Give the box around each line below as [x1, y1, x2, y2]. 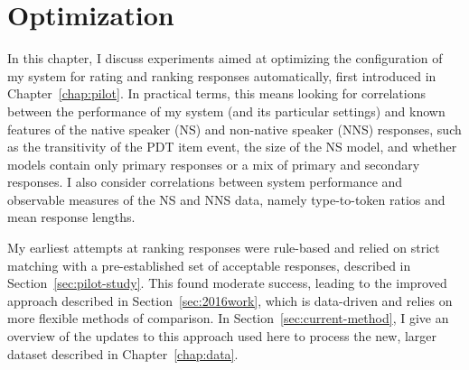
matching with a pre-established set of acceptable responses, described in [7, 255, 411, 274]
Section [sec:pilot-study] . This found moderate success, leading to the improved [7, 273, 447, 292]
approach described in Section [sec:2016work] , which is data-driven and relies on [7, 291, 453, 310]
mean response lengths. [7, 208, 136, 227]
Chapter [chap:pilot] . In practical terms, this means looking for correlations [7, 84, 426, 103]
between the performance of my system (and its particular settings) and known [7, 101, 446, 120]
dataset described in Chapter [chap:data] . [7, 344, 239, 363]
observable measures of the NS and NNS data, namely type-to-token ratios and [7, 190, 446, 208]
